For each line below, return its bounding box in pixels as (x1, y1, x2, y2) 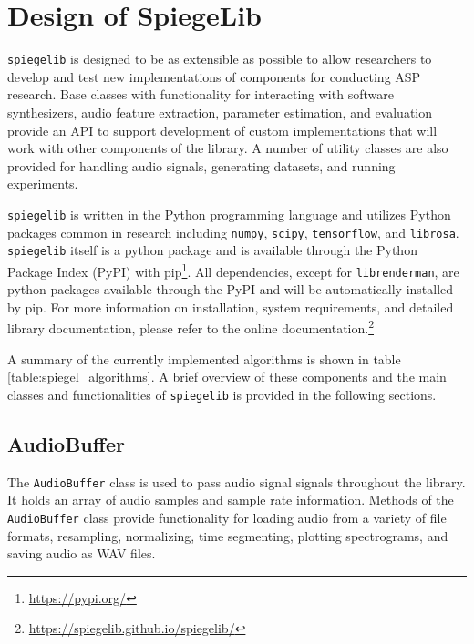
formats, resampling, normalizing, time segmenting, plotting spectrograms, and (7, 526, 448, 545)
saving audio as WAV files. (7, 544, 156, 563)
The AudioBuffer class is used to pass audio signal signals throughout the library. (7, 472, 466, 491)
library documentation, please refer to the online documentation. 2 (7, 316, 375, 338)
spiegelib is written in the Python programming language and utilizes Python (7, 204, 451, 223)
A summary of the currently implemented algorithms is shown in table (7, 349, 401, 368)
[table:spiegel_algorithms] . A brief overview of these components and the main (7, 367, 447, 386)
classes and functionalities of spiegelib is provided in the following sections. (7, 384, 437, 404)
